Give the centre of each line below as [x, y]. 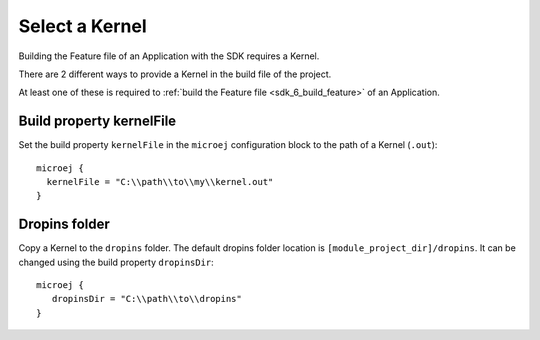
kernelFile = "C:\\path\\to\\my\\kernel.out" [160, 182]
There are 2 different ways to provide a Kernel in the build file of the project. [175, 74]
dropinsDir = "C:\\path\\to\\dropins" [146, 299]
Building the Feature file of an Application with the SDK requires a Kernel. [169, 56]
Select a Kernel [82, 26]
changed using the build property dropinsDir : [116, 262]
